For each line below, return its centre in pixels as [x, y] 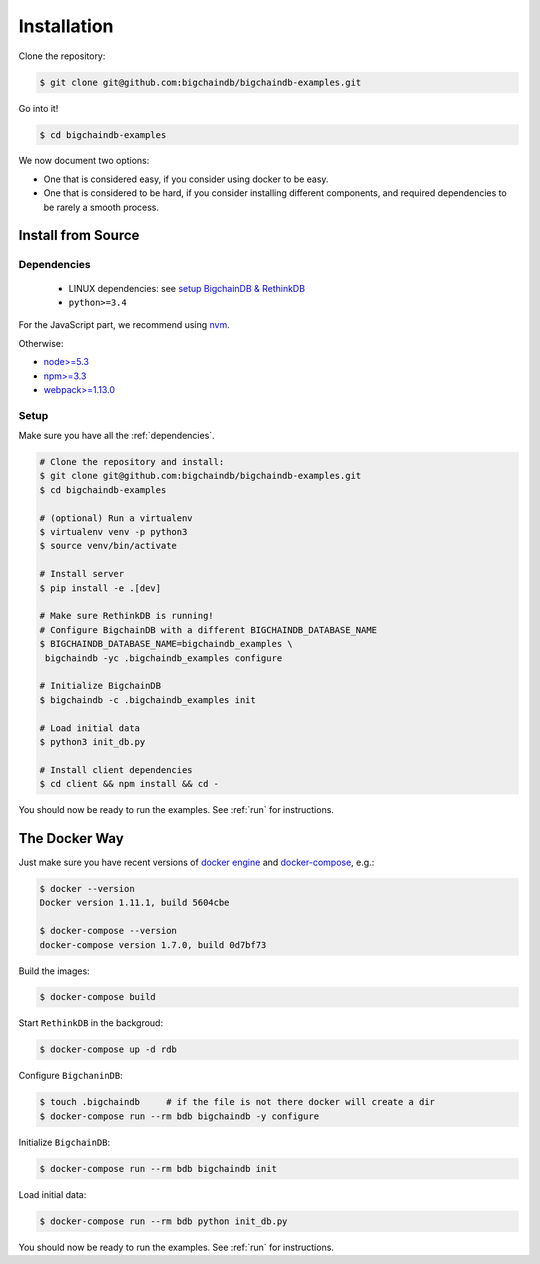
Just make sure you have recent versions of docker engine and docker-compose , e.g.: [196, 862]
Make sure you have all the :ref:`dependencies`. [116, 436]
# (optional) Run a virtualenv [116, 518]
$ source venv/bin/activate [108, 546]
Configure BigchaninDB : [71, 1076]
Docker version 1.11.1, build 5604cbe [134, 903]
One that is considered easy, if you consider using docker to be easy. [186, 179]
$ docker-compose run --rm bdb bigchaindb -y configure [179, 1116]
